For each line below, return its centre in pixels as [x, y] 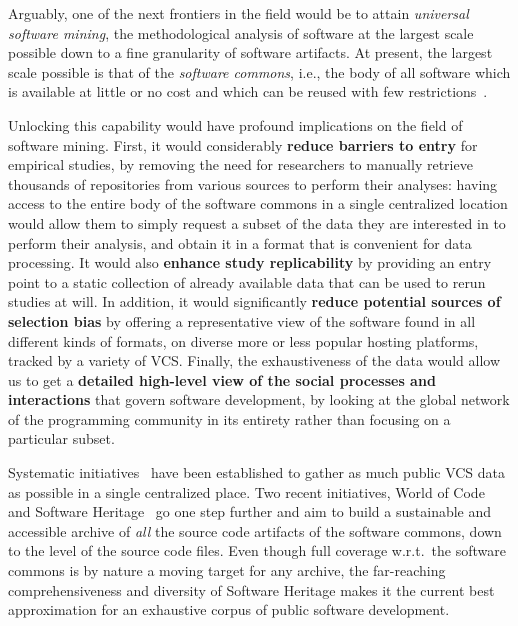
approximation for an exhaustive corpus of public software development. [229, 609]
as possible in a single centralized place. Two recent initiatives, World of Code [246, 491]
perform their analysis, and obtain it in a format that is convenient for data [240, 242]
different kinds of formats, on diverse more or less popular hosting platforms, [243, 340]
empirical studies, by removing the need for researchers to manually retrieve [240, 164]
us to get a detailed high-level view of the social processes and [222, 379]
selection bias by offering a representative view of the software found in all [242, 320]
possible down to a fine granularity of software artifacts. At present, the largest [250, 52]
